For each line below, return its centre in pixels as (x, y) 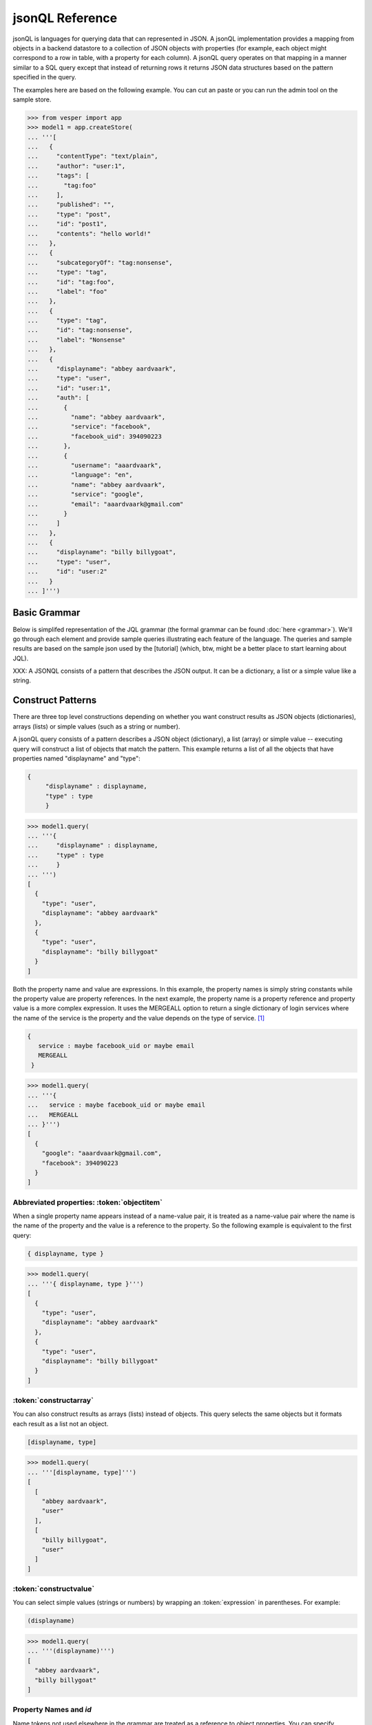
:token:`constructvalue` (54, 1589)
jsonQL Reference (65, 18)
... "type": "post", (69, 214)
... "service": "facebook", (89, 427)
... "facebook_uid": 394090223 (94, 436)
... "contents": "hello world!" (89, 234)
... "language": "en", (80, 475)
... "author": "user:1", (76, 166)
